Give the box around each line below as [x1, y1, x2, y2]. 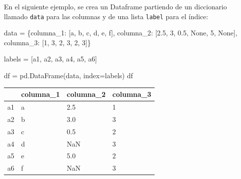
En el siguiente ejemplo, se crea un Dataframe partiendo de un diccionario [4, 1, 227, 11]
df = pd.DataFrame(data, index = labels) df [4, 70, 133, 81]
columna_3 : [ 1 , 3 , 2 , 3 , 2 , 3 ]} [4, 37, 91, 47]
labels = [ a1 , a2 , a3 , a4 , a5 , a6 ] [4, 54, 97, 64]
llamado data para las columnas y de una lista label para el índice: [4, 11, 208, 21]
